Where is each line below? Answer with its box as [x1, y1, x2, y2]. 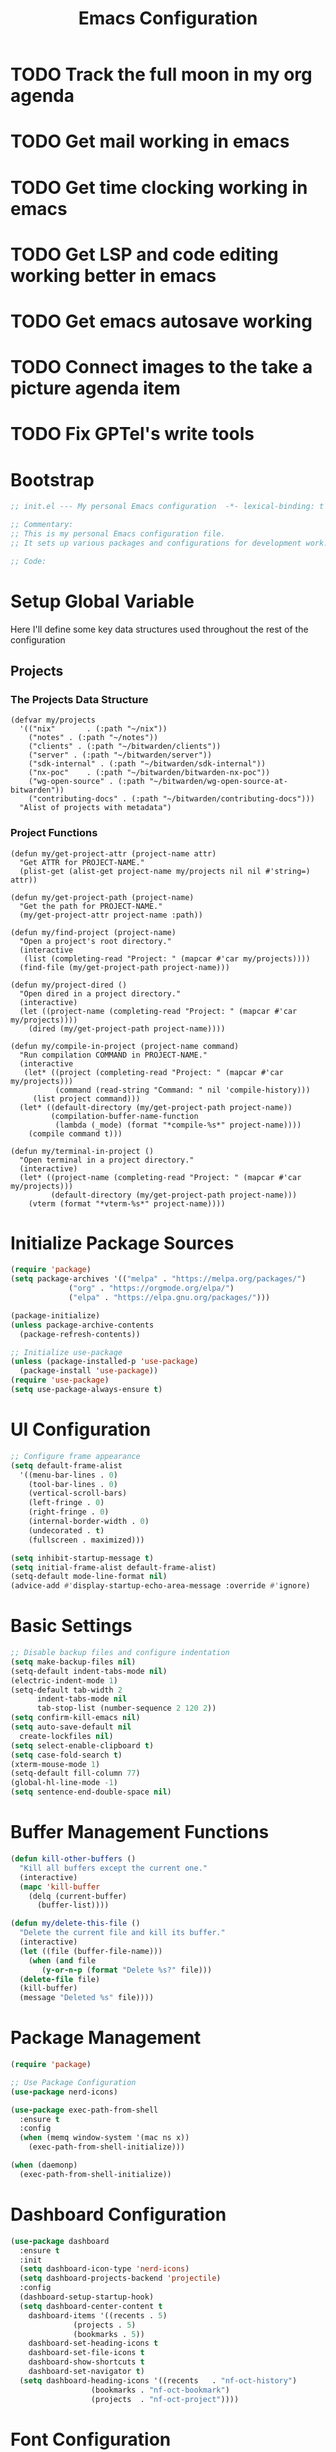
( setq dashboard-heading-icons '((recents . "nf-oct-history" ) [19, 2375, 298, 2386]
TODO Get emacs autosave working [10, 310, 313, 332]
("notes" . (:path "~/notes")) [28, 733, 159, 743]
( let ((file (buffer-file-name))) [19, 1946, 163, 1956]
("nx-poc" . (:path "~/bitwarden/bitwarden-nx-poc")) [28, 768, 271, 778]
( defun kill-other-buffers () [10, 1854, 137, 1864]
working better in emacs [10, 264, 217, 287]
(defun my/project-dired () [10, 980, 128, 990]
